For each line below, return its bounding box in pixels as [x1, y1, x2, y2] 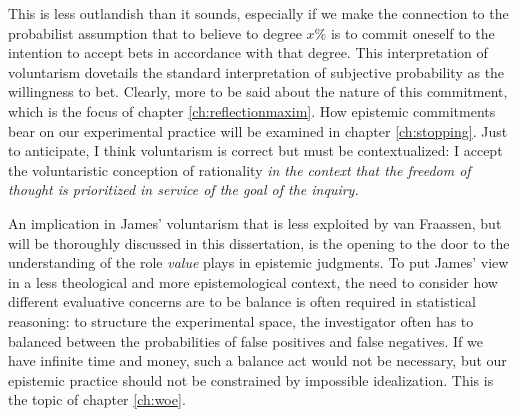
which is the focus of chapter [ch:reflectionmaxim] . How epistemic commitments [8, 100, 496, 121]
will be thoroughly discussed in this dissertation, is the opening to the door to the [8, 232, 510, 253]
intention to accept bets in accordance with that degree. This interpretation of [8, 42, 488, 63]
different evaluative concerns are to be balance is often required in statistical [8, 291, 476, 312]
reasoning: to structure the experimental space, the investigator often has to [8, 310, 474, 331]
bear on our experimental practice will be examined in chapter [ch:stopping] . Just [8, 120, 508, 141]
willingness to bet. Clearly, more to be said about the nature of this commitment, [8, 81, 508, 102]
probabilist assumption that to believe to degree [8, 22, 302, 43]
